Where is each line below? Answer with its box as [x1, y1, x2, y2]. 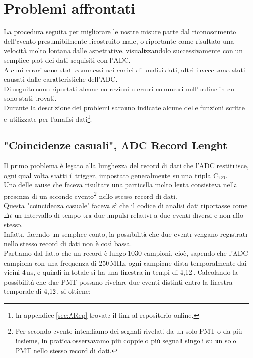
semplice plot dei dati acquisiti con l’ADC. [4, 54, 131, 65]
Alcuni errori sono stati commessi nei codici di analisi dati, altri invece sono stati [4, 64, 245, 74]
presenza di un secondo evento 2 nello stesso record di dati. [4, 189, 177, 201]
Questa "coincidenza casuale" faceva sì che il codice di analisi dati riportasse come [4, 200, 248, 210]
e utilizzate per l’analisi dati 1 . [4, 112, 92, 124]
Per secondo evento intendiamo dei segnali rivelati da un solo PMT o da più [15, 326, 242, 336]
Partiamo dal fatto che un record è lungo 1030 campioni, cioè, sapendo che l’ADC [4, 248, 248, 258]
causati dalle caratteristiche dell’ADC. [4, 74, 118, 84]
